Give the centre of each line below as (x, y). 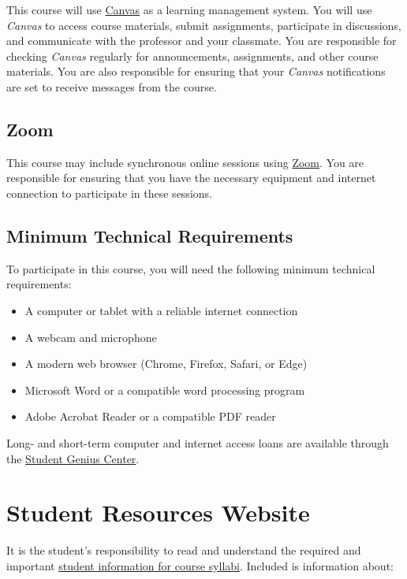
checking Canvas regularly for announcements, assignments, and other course (192, 56)
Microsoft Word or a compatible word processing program (165, 390)
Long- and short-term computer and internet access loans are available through (198, 442)
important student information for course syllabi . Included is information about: (200, 565)
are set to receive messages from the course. (112, 86)
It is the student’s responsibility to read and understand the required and (184, 550)
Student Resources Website (158, 512)
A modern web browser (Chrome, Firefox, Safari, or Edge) (166, 364)
